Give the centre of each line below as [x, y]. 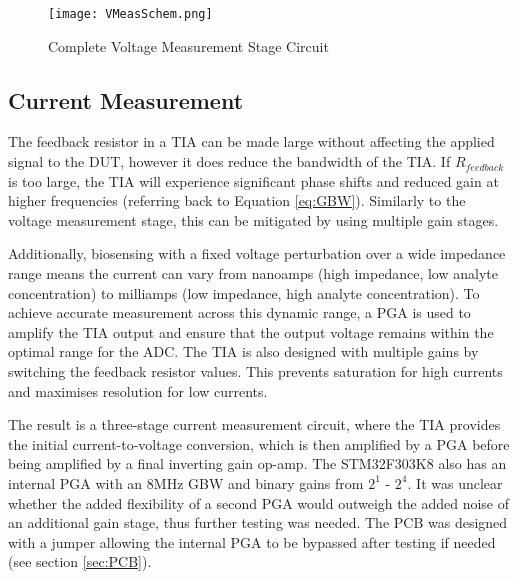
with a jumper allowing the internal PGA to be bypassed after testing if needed [252, 541]
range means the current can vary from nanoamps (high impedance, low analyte [253, 273]
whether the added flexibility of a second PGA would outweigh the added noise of [259, 502]
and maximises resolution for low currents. [138, 390]
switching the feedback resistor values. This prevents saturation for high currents [255, 370]
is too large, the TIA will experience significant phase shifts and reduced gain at [253, 180]
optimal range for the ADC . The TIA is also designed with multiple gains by [243, 351]
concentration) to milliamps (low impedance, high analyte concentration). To [244, 292]
